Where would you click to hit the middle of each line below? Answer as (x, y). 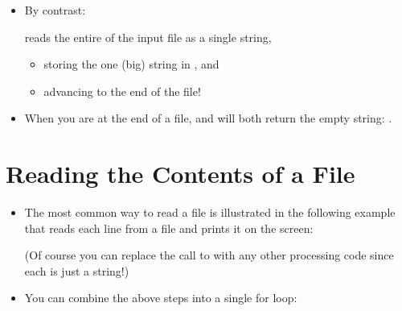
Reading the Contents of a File (180, 174)
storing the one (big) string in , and (131, 64)
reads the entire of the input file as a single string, (148, 37)
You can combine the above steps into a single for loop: (161, 298)
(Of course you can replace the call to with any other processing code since (209, 255)
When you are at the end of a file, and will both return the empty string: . (208, 118)
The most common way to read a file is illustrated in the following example (210, 212)
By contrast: (55, 10)
